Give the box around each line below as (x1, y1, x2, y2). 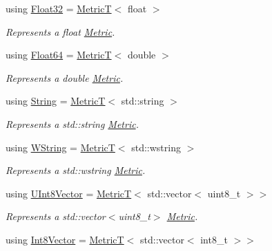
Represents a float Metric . (6, 24, 115, 39)
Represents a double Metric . (6, 70, 124, 85)
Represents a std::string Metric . (6, 116, 139, 131)
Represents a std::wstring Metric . (6, 163, 146, 177)
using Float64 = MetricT (6, 47, 112, 62)
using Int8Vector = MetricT (6, 232, 124, 246)
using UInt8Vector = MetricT (6, 186, 132, 200)
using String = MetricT (6, 94, 106, 108)
